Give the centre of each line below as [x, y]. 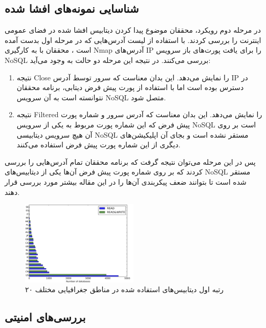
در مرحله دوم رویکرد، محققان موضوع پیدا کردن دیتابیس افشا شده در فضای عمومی [133, 30]
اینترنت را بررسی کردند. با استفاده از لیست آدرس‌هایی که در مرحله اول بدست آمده [133, 40]
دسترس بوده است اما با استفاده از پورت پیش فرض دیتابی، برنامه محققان [130, 87]
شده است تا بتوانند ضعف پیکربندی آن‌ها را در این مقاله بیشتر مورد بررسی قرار [126, 181]
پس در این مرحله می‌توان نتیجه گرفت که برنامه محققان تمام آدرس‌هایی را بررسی [130, 161]
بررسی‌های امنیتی [45, 317]
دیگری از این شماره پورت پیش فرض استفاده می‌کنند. [98, 145]
